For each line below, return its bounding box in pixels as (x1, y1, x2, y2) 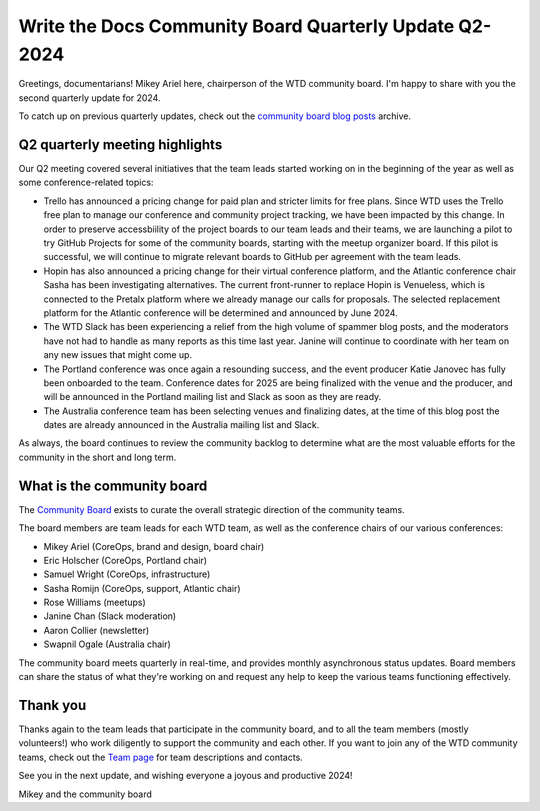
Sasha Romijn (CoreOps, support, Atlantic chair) (43, 582, 241, 594)
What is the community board (18, 477, 208, 494)
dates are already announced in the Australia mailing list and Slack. (43, 419, 320, 431)
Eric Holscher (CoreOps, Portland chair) (43, 554, 208, 566)
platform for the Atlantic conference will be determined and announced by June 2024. (43, 306, 399, 319)
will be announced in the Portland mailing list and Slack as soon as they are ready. (43, 391, 382, 403)
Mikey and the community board (18, 788, 152, 800)
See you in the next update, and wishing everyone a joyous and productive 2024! (18, 770, 354, 782)
